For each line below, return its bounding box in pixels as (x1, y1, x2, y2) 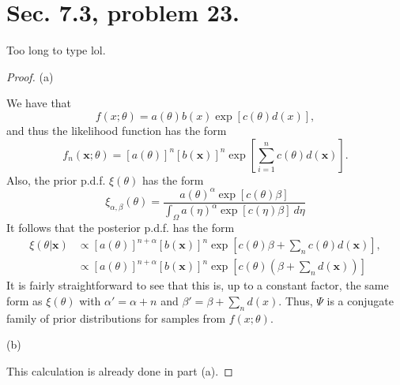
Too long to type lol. (6, 42, 106, 58)
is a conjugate (326, 293, 394, 309)
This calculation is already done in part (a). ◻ (6, 363, 233, 379)
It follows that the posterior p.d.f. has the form (6, 219, 235, 235)
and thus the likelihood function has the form (6, 121, 227, 138)
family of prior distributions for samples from (6, 309, 226, 326)
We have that (6, 95, 72, 111)
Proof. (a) (6, 68, 54, 84)
